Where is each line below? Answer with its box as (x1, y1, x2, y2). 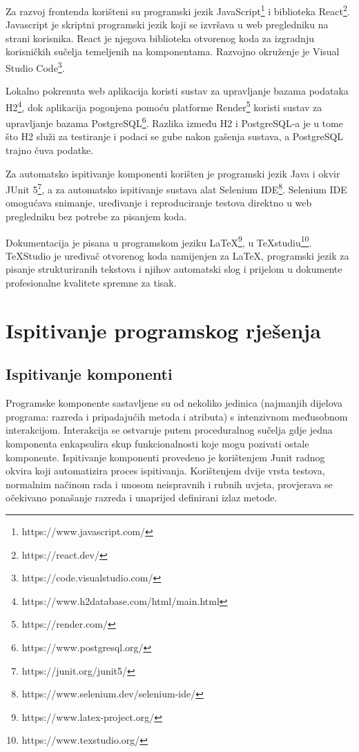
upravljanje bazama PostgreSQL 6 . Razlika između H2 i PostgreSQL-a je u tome (6, 114, 343, 130)
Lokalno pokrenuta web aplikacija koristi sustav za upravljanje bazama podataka (6, 84, 349, 98)
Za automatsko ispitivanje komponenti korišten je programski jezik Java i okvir (6, 166, 340, 180)
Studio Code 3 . (6, 59, 65, 75)
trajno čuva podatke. (6, 142, 94, 157)
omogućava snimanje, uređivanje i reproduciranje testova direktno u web (6, 195, 312, 210)
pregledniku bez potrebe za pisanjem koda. (6, 209, 187, 223)
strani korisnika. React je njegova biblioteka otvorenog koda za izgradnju (6, 30, 314, 45)
